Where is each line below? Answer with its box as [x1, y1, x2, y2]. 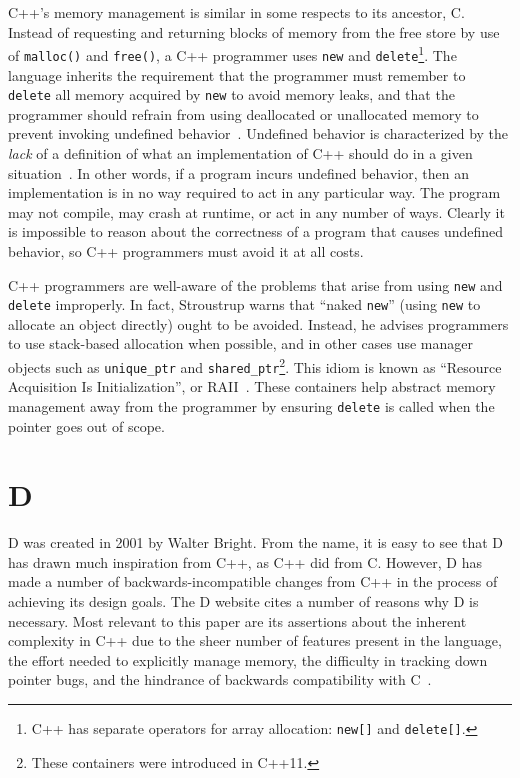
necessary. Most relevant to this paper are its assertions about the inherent [8, 610, 467, 631]
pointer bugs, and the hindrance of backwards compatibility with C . [8, 669, 432, 690]
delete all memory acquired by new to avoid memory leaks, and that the [8, 84, 455, 105]
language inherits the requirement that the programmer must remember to [8, 64, 466, 85]
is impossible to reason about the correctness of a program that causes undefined [8, 221, 504, 242]
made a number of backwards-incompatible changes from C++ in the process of [8, 571, 498, 592]
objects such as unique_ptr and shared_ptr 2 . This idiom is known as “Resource [8, 354, 502, 377]
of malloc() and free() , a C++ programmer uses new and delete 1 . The [8, 42, 457, 65]
